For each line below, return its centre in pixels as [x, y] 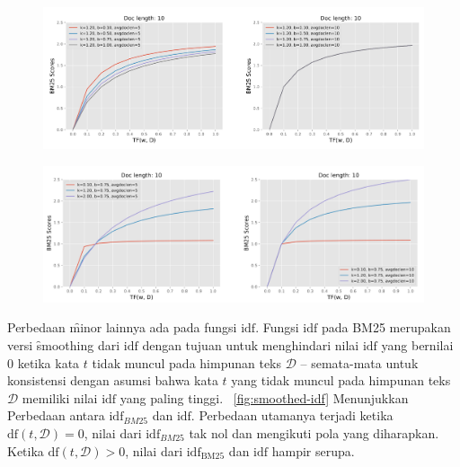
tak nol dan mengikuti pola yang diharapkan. [314, 433]
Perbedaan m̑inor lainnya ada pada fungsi [122, 327]
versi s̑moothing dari [64, 345]
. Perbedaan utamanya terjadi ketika [292, 415]
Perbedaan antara [56, 415]
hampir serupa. [313, 450]
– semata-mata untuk [359, 362]
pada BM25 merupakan [386, 327]
